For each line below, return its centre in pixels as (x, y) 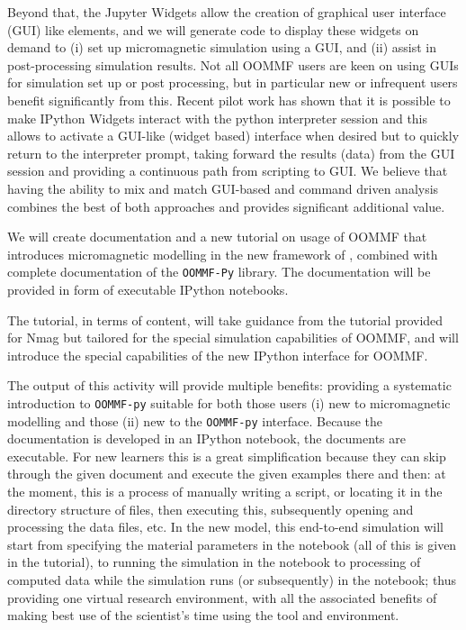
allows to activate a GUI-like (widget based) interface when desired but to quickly (233, 136)
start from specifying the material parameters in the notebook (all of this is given (232, 544)
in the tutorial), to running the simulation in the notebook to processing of (214, 562)
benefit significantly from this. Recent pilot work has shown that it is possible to (229, 100)
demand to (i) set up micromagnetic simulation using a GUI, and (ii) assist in (222, 47)
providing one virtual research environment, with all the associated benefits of (222, 597)
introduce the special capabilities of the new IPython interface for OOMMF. (218, 355)
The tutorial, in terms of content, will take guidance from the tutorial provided (225, 320)
